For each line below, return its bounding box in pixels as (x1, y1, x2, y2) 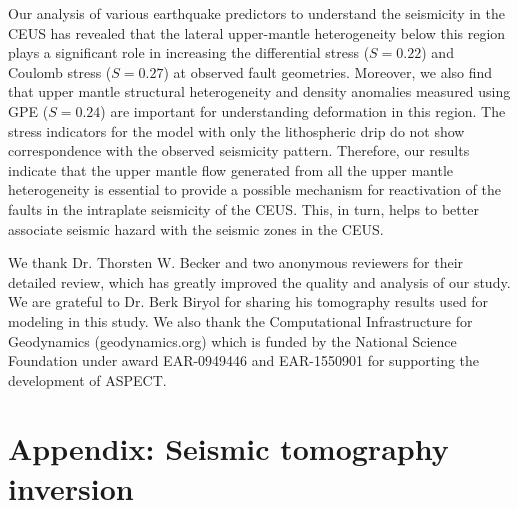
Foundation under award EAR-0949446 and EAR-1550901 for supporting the (8, 350, 480, 371)
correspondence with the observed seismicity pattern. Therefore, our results (8, 140, 470, 161)
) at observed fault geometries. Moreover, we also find (163, 61, 493, 82)
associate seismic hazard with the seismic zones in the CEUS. (8, 218, 384, 239)
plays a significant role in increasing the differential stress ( (8, 42, 370, 63)
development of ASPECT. (8, 369, 167, 390)
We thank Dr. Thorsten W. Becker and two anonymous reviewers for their (8, 252, 464, 273)
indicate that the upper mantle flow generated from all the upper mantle (8, 159, 454, 180)
